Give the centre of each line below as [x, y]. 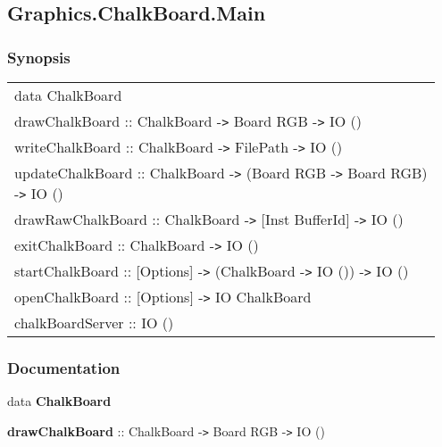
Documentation [64, 367]
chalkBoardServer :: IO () [94, 323]
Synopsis [39, 57]
